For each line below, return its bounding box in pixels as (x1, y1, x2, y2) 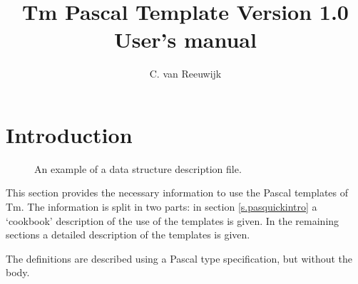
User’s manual (114, 25, 257, 54)
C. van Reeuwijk (149, 66, 222, 81)
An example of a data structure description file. (34, 161, 242, 176)
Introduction (6, 120, 133, 149)
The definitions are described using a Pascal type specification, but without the (6, 251, 353, 265)
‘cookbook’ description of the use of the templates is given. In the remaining (6, 213, 339, 228)
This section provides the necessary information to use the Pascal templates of (6, 185, 349, 200)
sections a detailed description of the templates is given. (6, 227, 250, 242)
